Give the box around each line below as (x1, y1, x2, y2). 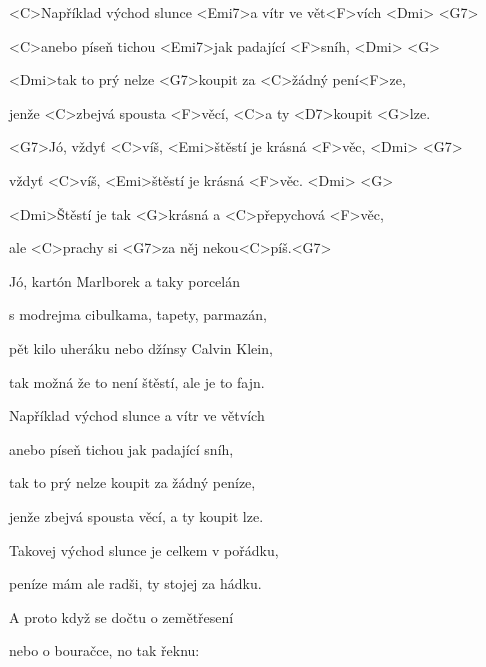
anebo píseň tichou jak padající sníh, (9, 438, 234, 459)
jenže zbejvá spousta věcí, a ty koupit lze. (9, 505, 264, 526)
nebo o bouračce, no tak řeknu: (9, 640, 200, 661)
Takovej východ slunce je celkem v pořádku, (9, 539, 279, 560)
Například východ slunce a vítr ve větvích (9, 405, 265, 426)
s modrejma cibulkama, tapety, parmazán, (9, 304, 268, 325)
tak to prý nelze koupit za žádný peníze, (9, 472, 256, 493)
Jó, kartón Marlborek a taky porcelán (9, 270, 240, 291)
